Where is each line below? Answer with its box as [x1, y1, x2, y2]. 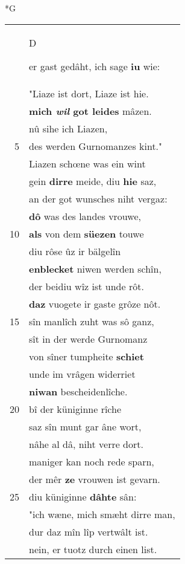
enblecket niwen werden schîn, [29, 261, 161, 276]
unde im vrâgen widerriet [29, 366, 136, 381]
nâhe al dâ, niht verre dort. [29, 436, 143, 451]
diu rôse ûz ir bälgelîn [29, 244, 121, 258]
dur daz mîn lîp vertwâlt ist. [29, 524, 148, 539]
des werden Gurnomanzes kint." [29, 138, 163, 153]
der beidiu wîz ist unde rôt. [29, 279, 144, 293]
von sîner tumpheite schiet [29, 349, 144, 363]
